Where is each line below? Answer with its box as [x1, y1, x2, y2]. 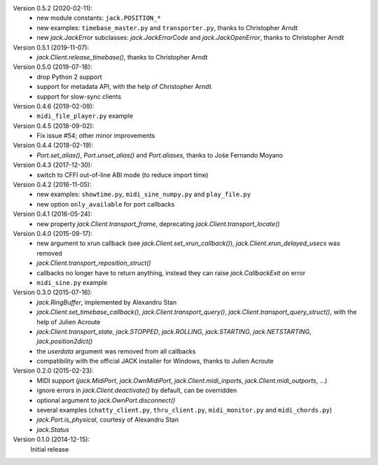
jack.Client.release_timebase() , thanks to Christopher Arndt [36, 53, 208, 61]
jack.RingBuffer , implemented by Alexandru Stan [36, 298, 177, 306]
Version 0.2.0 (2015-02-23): [13, 366, 94, 375]
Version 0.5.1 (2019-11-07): [13, 43, 90, 52]
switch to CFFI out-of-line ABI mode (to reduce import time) [36, 170, 209, 179]
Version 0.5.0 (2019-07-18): [13, 63, 92, 71]
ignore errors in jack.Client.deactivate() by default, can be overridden [36, 386, 237, 395]
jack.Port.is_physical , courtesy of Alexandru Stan [36, 415, 178, 424]
